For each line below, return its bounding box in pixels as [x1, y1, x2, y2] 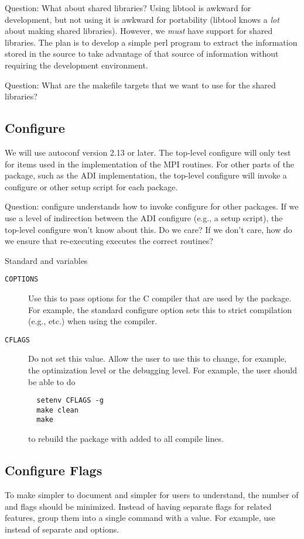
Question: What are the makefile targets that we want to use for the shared [5, 78, 276, 91]
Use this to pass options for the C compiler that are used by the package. [28, 291, 292, 304]
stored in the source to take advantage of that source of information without [5, 47, 279, 60]
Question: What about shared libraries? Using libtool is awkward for [5, 2, 251, 13]
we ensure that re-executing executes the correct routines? [5, 235, 213, 247]
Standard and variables [5, 254, 88, 266]
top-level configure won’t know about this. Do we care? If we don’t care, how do [5, 223, 292, 235]
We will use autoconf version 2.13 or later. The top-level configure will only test [5, 146, 291, 158]
